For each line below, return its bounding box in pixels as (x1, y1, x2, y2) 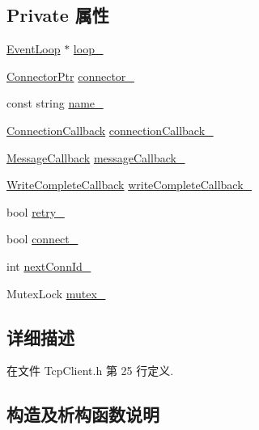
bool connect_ (6, 230, 79, 247)
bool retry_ (6, 203, 65, 220)
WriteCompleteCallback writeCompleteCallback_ (6, 176, 253, 193)
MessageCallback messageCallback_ (6, 149, 185, 166)
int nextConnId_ (6, 257, 91, 274)
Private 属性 (6, 2, 109, 27)
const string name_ (6, 95, 104, 112)
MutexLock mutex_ (6, 285, 106, 301)
